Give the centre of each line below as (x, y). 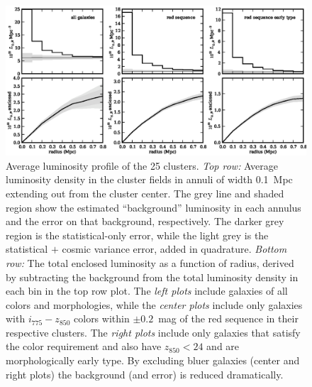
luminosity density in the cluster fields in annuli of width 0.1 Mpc (149, 179)
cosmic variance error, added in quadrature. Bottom (174, 249)
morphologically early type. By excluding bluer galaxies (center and (153, 360)
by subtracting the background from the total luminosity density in (152, 277)
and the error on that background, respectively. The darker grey (145, 221)
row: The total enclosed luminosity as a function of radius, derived (150, 262)
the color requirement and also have (84, 346)
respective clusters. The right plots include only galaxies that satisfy (153, 332)
